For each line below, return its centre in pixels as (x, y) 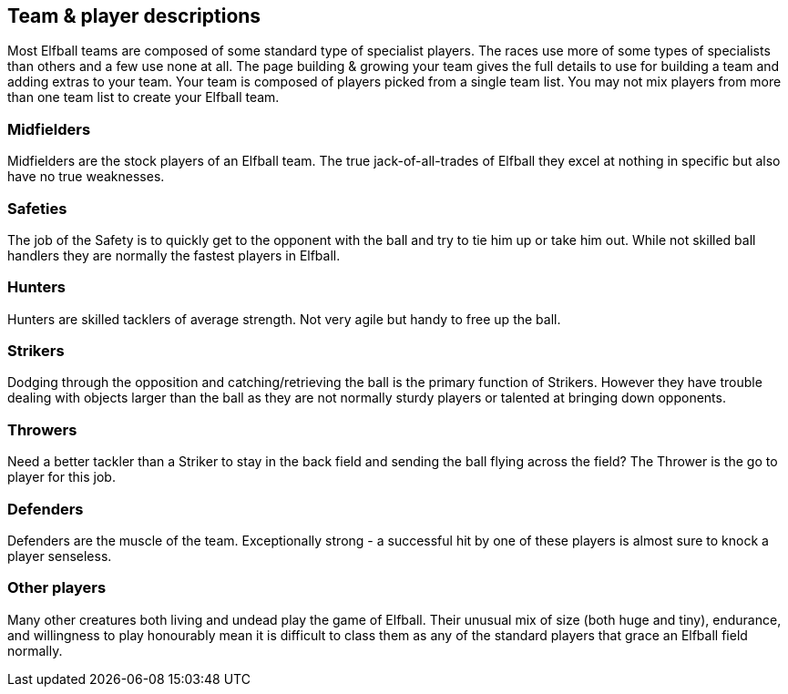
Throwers (42, 429)
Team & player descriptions (134, 16)
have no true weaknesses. (86, 177)
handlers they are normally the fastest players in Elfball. (174, 255)
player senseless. (60, 556)
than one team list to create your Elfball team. (143, 97)
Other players (57, 588)
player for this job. (61, 477)
